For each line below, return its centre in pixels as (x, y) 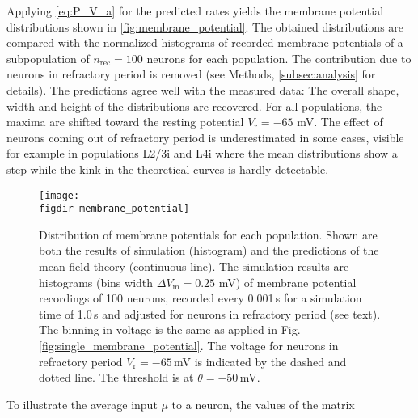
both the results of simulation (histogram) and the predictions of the (209, 250)
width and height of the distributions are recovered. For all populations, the (194, 106)
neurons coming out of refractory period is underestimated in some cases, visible (205, 137)
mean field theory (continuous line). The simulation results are (194, 266)
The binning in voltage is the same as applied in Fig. (170, 329)
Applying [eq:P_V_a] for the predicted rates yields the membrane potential (195, 11)
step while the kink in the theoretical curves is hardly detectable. (168, 169)
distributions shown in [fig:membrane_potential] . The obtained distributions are (205, 26)
